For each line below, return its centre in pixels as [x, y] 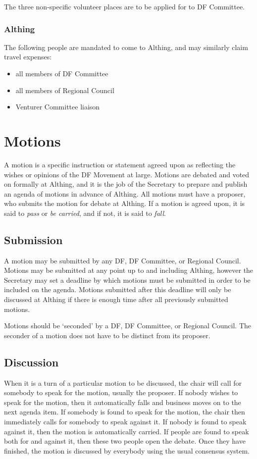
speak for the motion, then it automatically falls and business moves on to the [123, 402]
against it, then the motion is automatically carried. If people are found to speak [127, 431]
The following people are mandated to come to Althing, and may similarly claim [126, 47]
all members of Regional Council [65, 90]
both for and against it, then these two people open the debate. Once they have [125, 441]
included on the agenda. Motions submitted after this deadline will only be [118, 289]
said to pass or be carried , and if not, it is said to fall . [85, 213]
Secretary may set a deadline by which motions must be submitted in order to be [127, 280]
